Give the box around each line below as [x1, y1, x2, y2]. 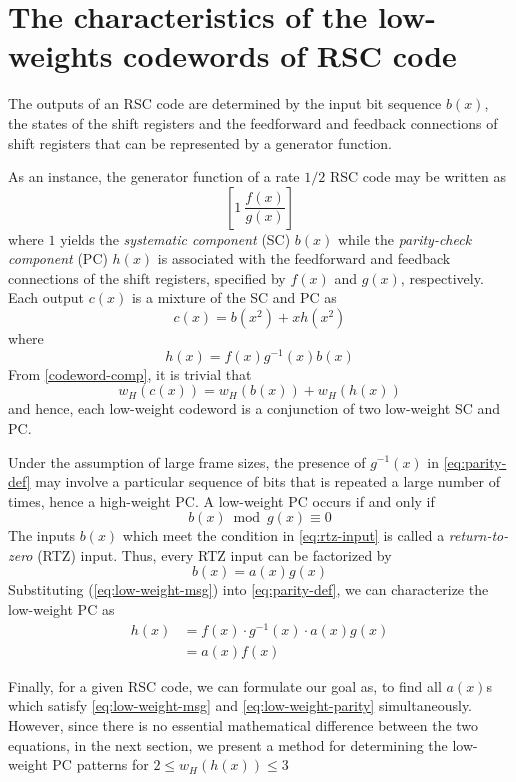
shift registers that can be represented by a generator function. [8, 132, 392, 153]
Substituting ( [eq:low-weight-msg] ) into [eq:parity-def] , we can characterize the [8, 579, 489, 600]
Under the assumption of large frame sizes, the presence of [8, 451, 366, 472]
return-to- [448, 525, 509, 546]
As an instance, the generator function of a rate [8, 166, 300, 187]
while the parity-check [337, 228, 472, 249]
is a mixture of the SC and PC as [131, 287, 337, 308]
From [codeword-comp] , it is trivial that [8, 363, 252, 384]
